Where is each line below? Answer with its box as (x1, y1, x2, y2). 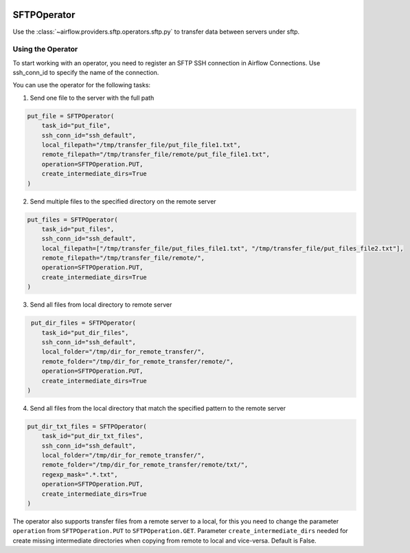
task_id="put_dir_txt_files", (41, 432, 144, 440)
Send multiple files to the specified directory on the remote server (30, 197, 216, 206)
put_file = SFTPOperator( (27, 112, 115, 120)
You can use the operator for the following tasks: (12, 81, 151, 89)
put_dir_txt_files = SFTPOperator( (27, 422, 147, 430)
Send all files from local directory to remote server (30, 301, 172, 309)
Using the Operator (12, 45, 78, 54)
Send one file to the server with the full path (30, 94, 155, 102)
